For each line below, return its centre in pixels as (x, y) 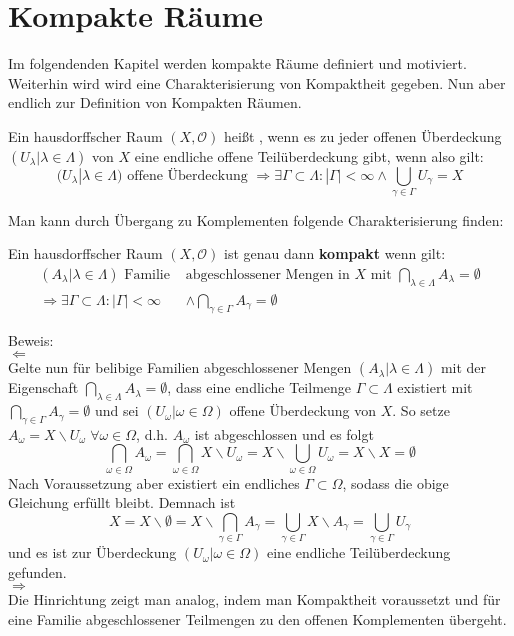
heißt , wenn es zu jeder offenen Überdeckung (363, 135)
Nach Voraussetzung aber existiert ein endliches (154, 482)
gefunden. (37, 571)
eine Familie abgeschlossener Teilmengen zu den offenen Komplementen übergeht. (257, 619)
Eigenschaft (43, 387)
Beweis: (31, 339)
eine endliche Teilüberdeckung (359, 552)
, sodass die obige (395, 482)
